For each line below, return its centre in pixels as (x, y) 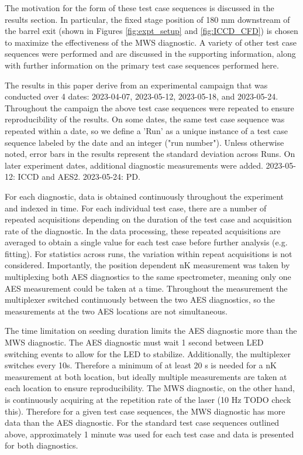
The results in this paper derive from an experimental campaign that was (136, 85)
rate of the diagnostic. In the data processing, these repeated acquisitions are (143, 230)
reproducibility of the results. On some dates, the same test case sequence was (145, 119)
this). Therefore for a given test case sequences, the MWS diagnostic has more (145, 411)
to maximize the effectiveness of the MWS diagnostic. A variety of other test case (151, 42)
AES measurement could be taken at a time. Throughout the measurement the (146, 288)
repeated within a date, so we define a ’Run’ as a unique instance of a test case (146, 130)
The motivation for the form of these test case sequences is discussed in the (140, 8)
